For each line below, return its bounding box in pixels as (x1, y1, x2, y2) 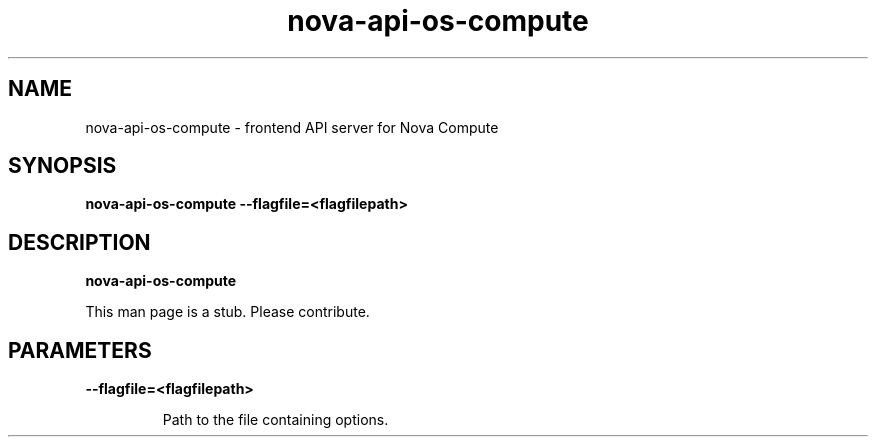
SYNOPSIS (8, 153, 117, 179)
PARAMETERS (8, 337, 152, 363)
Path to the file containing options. (162, 411, 389, 429)
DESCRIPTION (8, 229, 151, 255)
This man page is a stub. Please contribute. (85, 303, 370, 321)
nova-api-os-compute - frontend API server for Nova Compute (85, 118, 499, 136)
